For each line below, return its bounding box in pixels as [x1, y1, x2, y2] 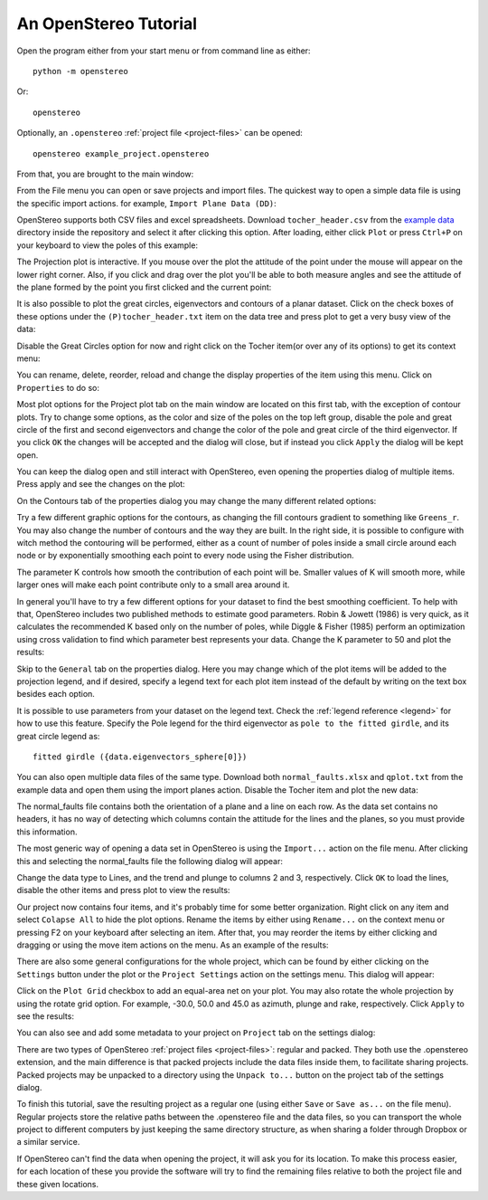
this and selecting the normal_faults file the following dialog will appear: [16, 855, 284, 866]
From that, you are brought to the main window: [16, 168, 194, 179]
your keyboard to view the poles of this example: [16, 240, 199, 251]
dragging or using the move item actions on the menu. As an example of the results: [16, 939, 329, 950]
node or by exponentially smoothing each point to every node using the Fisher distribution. [16, 550, 354, 561]
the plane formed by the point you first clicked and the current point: [16, 281, 272, 293]
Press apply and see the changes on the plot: [16, 479, 185, 490]
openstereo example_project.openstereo [33, 148, 210, 158]
